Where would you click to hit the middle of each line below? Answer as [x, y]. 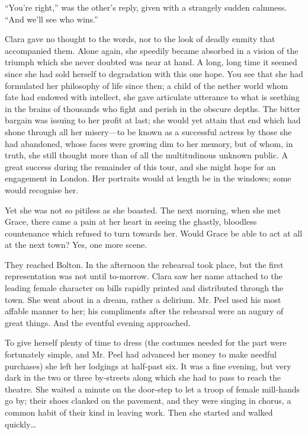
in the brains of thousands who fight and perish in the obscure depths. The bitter [153, 108]
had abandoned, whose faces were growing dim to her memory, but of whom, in [149, 143]
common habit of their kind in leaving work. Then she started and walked [139, 412]
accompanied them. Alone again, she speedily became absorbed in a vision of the [152, 50]
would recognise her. [42, 189]
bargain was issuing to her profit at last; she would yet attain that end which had [153, 120]
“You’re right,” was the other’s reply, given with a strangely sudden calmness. [146, 7]
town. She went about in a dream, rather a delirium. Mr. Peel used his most [143, 299]
